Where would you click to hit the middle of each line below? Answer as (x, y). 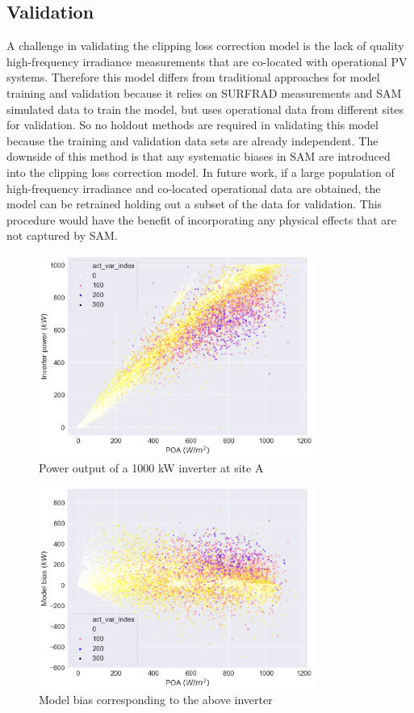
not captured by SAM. (62, 235)
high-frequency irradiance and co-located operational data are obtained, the (194, 188)
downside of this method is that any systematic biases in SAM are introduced (199, 156)
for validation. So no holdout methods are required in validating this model (192, 125)
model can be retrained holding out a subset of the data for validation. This (194, 204)
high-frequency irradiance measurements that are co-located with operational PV (207, 61)
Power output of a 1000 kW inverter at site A (151, 467)
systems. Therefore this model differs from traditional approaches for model (193, 77)
